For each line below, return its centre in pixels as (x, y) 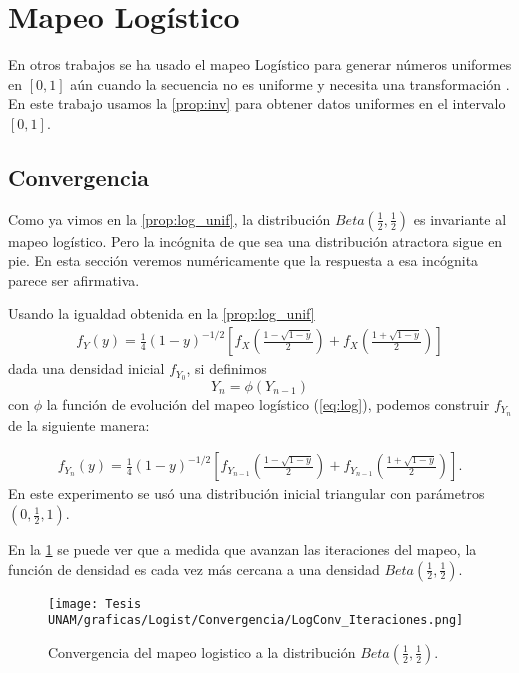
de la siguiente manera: (79, 424)
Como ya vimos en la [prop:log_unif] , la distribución (169, 218)
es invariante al (460, 218)
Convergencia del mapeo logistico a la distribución (202, 651)
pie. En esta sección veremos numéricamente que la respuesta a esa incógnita (243, 260)
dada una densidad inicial (86, 368)
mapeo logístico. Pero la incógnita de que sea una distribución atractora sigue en (255, 240)
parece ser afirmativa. (74, 279)
